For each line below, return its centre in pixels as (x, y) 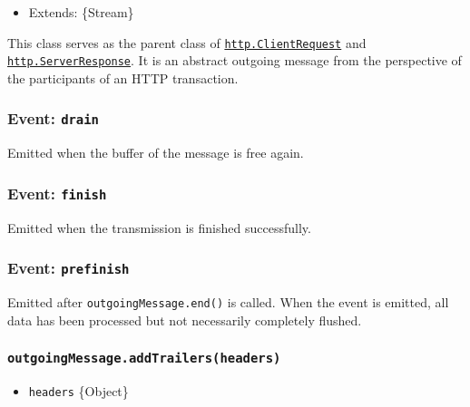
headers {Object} (78, 391)
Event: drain (53, 118)
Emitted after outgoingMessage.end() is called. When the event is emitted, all (228, 302)
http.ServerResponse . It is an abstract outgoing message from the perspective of (235, 60)
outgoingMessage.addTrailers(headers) (144, 359)
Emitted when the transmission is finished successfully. (159, 227)
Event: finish (57, 193)
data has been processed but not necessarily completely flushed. (185, 320)
